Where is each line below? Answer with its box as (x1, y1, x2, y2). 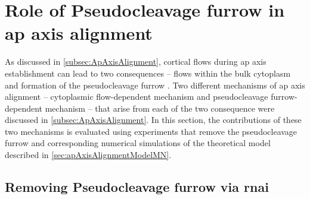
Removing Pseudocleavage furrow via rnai (5, 178, 269, 196)
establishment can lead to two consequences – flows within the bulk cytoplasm (5, 67, 291, 79)
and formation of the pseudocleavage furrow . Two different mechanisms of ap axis (5, 78, 305, 91)
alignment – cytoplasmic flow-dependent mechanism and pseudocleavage (5, 90, 268, 103)
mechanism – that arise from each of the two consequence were (45, 102, 275, 114)
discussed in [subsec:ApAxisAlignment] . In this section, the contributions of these (5, 113, 302, 126)
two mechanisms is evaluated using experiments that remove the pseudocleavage (5, 125, 297, 137)
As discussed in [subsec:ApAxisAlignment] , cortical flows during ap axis (5, 55, 266, 68)
